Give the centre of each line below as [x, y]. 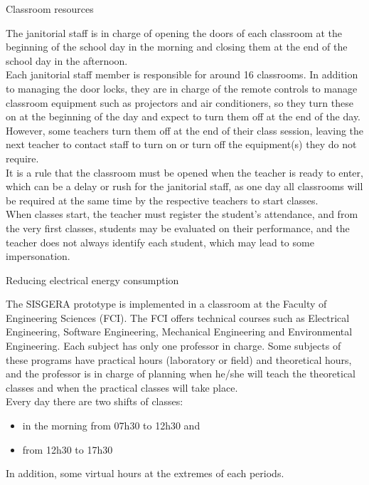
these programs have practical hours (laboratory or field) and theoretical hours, [179, 359]
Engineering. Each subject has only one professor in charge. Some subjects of [173, 346]
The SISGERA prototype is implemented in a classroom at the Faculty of [166, 304]
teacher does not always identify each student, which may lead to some [160, 242]
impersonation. [38, 256]
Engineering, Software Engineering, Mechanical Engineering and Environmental [179, 332]
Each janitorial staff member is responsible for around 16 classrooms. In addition [182, 74]
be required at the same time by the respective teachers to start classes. [162, 200]
